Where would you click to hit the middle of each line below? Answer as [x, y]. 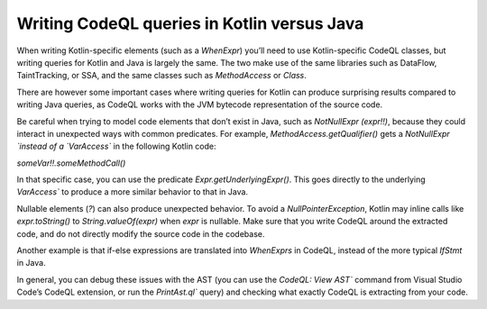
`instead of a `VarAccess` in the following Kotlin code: [116, 146]
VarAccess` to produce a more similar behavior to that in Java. [132, 192]
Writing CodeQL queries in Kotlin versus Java [190, 23]
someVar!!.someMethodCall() [71, 163]
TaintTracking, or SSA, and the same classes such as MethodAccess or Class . [161, 76]
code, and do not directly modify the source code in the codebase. [141, 233]
